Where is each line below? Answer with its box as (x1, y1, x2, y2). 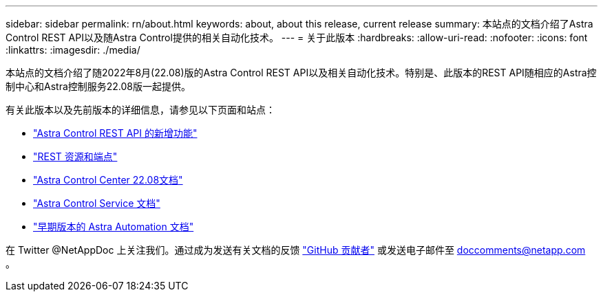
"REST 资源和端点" (33, 151, 118, 162)
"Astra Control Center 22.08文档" (33, 174, 183, 186)
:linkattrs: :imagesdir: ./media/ (6, 44, 140, 56)
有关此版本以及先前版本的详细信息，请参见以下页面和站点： (6, 104, 275, 115)
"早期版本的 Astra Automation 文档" (33, 221, 194, 232)
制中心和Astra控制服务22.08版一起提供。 (6, 80, 191, 92)
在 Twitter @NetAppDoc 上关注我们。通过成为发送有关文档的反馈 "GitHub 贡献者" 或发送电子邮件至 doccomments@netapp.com (6, 244, 586, 256)
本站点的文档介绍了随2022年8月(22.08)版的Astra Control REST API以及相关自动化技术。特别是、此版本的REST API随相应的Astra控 (6, 67, 597, 78)
